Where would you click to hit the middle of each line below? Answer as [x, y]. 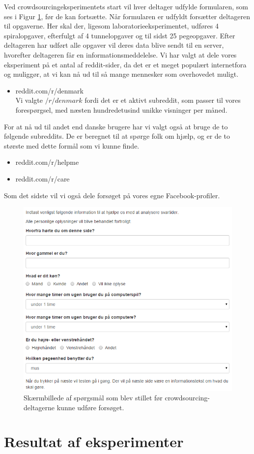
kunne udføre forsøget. [90, 407]
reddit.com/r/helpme [47, 162]
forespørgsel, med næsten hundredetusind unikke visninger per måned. [121, 109]
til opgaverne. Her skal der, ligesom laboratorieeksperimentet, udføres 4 [111, 26]
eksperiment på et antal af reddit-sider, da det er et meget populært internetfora [125, 64]
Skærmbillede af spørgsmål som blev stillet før [93, 398]
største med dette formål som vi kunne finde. [72, 145]
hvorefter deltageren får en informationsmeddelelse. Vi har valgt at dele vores [120, 54]
